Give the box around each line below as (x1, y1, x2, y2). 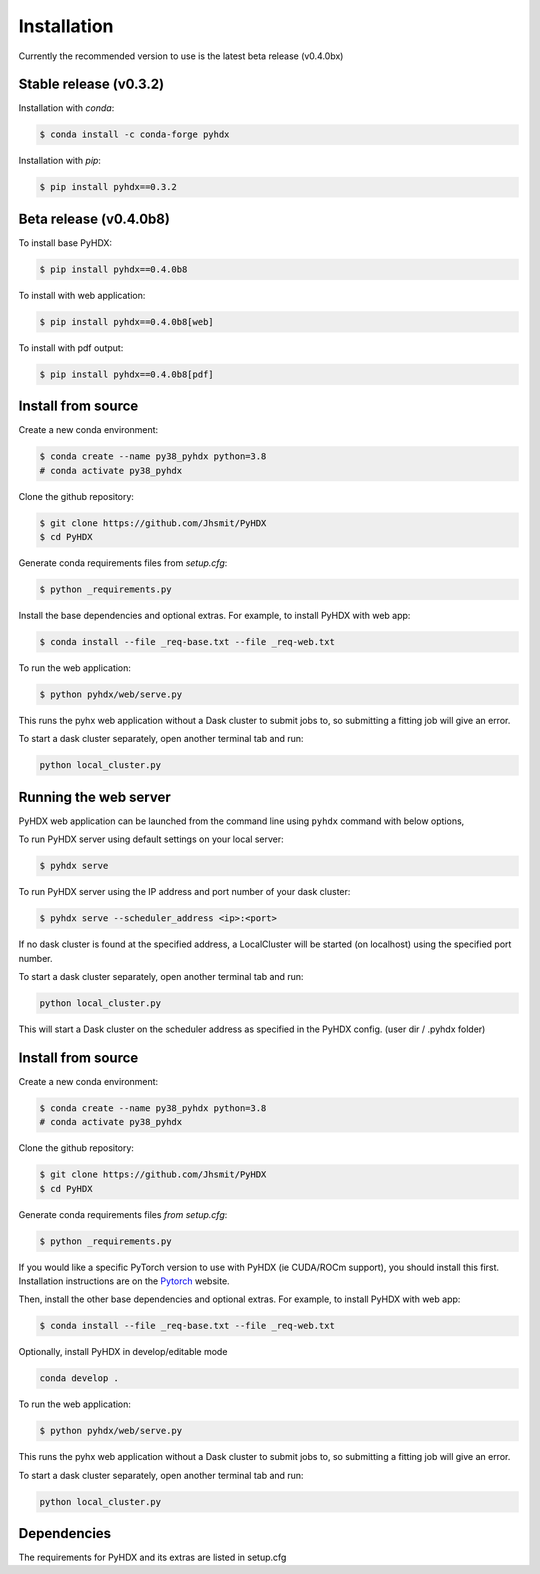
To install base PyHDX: (18, 236, 113, 249)
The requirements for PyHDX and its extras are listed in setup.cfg (18, 1551, 287, 1564)
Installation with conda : (18, 102, 115, 114)
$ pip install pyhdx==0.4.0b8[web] (39, 316, 214, 327)
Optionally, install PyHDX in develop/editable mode (18, 1346, 228, 1358)
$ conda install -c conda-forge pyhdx (39, 129, 230, 140)
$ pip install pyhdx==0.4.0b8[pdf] (39, 368, 214, 380)
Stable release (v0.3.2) (18, 76, 165, 93)
